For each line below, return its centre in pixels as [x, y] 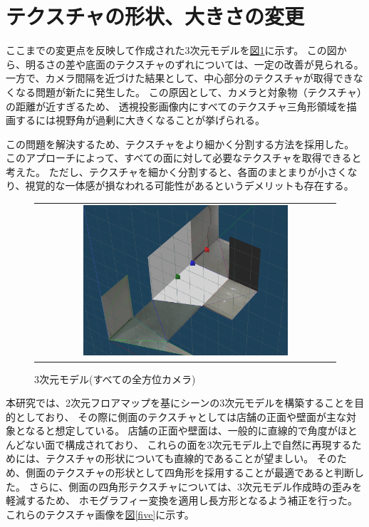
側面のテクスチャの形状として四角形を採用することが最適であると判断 [189, 473]
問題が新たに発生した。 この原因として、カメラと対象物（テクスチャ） [198, 92]
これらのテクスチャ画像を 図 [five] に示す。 [100, 514]
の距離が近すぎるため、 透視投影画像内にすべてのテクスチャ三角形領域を [176, 106]
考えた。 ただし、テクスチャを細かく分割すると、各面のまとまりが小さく [177, 171]
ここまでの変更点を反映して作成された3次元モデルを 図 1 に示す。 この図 [171, 50]
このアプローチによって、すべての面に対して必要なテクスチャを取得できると [184, 158]
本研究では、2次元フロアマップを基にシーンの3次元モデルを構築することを [180, 403]
